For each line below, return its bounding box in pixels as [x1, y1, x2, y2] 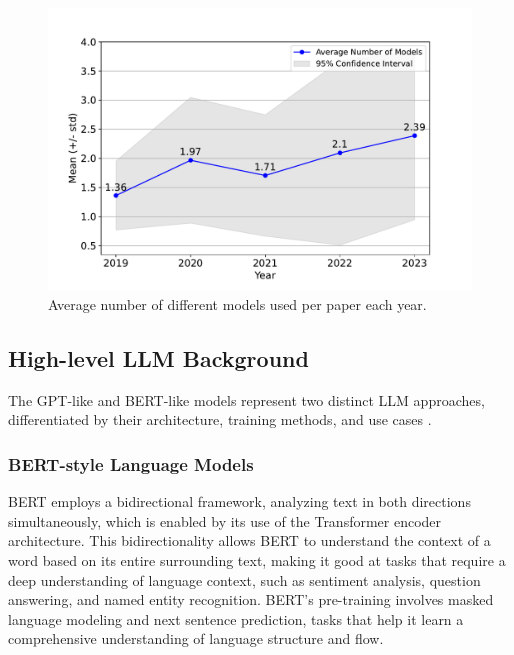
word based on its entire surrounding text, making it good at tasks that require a [8, 549, 506, 570]
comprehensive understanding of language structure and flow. [8, 628, 384, 649]
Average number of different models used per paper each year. [48, 293, 427, 314]
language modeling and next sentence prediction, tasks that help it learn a [8, 608, 464, 629]
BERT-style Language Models [8, 451, 254, 476]
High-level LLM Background [8, 342, 309, 373]
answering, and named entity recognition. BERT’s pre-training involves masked [8, 589, 494, 610]
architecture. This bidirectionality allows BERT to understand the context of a [8, 530, 491, 551]
